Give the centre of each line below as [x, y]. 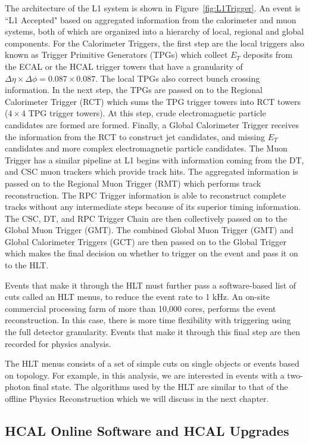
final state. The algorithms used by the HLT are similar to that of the [160, 387]
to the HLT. [27, 265]
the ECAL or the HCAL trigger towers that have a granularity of [124, 66]
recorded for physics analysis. [58, 343]
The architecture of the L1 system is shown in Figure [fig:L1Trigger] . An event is [153, 8]
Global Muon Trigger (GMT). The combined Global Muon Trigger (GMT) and [149, 230]
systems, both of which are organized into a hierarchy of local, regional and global [154, 31]
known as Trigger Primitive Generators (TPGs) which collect [116, 55]
